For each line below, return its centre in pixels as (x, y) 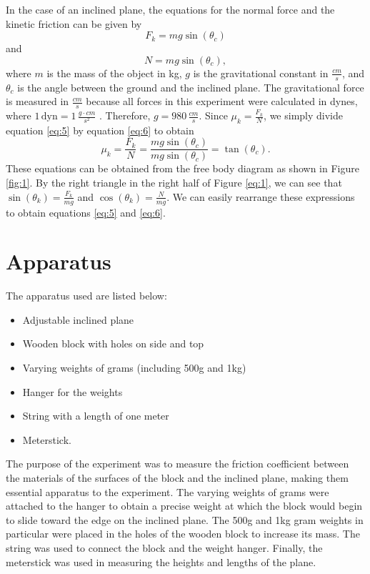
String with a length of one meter (96, 416)
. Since (213, 115)
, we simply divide (304, 115)
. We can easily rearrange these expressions (261, 196)
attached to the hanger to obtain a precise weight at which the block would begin (184, 506)
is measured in (37, 101)
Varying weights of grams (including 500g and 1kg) (134, 367)
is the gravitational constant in (261, 73)
